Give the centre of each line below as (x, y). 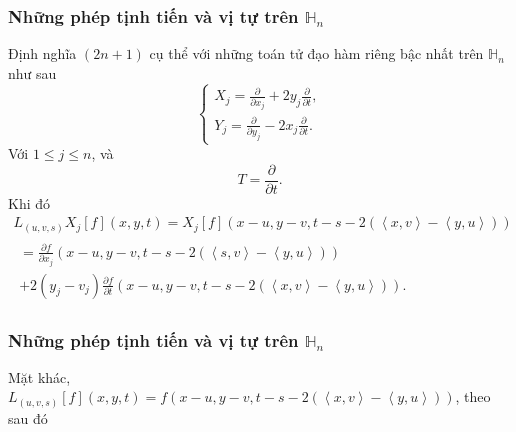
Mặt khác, (39, 376)
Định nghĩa (42, 53)
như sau (32, 72)
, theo (473, 396)
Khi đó (29, 202)
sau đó (28, 417)
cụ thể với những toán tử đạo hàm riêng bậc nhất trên (316, 53)
